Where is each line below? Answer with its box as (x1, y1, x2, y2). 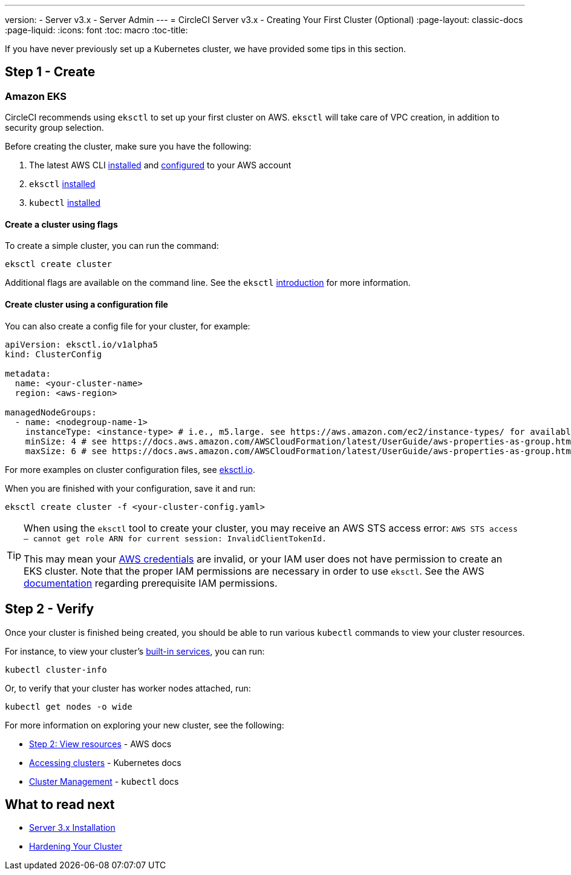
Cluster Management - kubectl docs (29, 776, 179, 787)
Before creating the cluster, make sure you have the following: (5, 141, 252, 152)
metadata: (5, 368, 51, 378)
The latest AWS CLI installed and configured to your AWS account (29, 160, 292, 171)
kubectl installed (29, 197, 101, 208)
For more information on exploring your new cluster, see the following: (5, 719, 284, 730)
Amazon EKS (5, 90, 67, 102)
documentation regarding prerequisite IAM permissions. (24, 576, 278, 589)
